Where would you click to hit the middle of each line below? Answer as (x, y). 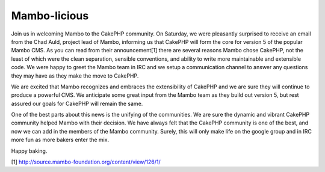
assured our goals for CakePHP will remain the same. (77, 103)
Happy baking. (29, 151)
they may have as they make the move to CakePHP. (75, 76)
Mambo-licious (50, 16)
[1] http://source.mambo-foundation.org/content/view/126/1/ (86, 162)
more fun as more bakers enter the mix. (60, 140)
